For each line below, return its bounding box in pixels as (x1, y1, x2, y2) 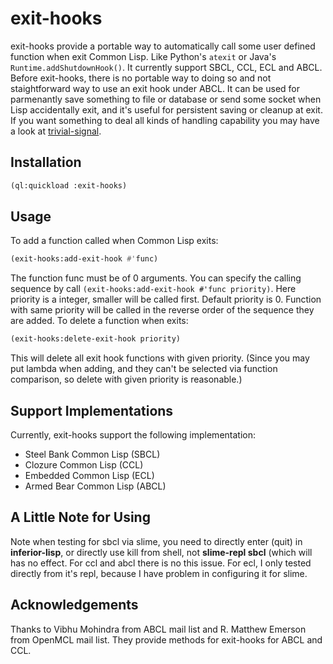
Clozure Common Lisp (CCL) (24, 459, 144, 471)
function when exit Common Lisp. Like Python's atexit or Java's (10, 50, 277, 62)
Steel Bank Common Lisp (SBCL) (24, 448, 161, 460)
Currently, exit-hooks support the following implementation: (10, 429, 256, 441)
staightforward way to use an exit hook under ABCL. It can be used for (10, 82, 300, 94)
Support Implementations (10, 402, 174, 419)
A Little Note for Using (10, 509, 151, 526)
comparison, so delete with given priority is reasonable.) (10, 373, 243, 386)
